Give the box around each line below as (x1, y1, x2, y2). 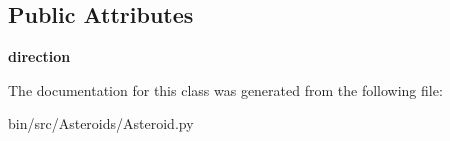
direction (8, 46, 71, 67)
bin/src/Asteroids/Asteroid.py (8, 113, 194, 134)
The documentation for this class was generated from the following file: (8, 79, 443, 100)
